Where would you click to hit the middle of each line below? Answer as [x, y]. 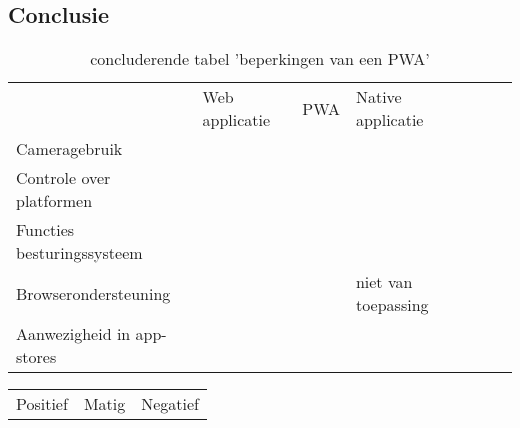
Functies [45, 230]
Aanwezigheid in [73, 334]
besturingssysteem [79, 253]
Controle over [63, 178]
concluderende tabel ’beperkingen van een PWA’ [260, 59]
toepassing [392, 305]
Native [378, 97]
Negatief [170, 404]
